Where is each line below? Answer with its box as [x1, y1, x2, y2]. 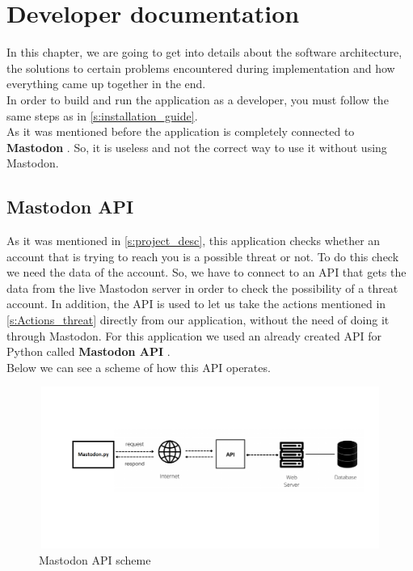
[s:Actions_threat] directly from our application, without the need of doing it [6, 311, 390, 328]
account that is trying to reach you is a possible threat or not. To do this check [6, 247, 399, 264]
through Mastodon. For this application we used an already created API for [6, 327, 382, 344]
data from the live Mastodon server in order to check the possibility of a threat [6, 279, 398, 296]
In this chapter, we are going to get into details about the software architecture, [6, 44, 402, 61]
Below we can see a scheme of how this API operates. [6, 358, 271, 375]
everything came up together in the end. [6, 75, 206, 92]
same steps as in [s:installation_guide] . [6, 107, 198, 124]
